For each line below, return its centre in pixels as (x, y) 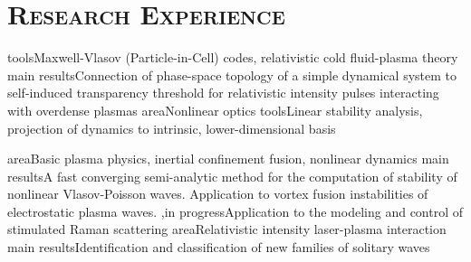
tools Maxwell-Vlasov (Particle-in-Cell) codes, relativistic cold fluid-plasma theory (233, 57)
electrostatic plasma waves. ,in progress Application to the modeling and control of (235, 211)
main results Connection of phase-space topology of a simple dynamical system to (232, 75)
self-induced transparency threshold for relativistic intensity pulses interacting (223, 93)
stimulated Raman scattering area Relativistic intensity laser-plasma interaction (227, 229)
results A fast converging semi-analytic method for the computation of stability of (232, 176)
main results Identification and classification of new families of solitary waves (219, 247)
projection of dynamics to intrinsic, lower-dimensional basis (172, 128)
